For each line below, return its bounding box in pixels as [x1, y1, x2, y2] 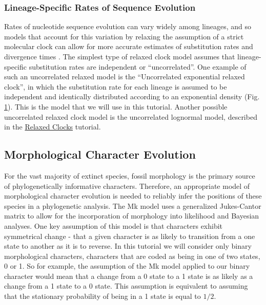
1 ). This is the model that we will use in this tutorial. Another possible [4, 101, 228, 112]
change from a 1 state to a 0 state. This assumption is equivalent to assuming [4, 280, 248, 291]
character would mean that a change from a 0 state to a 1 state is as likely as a [4, 270, 253, 281]
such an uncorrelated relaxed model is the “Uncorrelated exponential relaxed [4, 71, 245, 82]
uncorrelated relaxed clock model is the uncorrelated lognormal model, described [4, 111, 257, 122]
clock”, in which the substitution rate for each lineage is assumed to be [4, 81, 227, 92]
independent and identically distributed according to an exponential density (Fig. [4, 91, 260, 102]
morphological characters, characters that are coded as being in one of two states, [4, 250, 260, 261]
